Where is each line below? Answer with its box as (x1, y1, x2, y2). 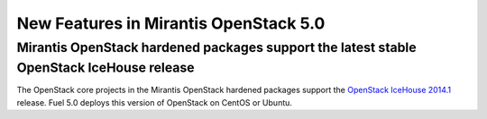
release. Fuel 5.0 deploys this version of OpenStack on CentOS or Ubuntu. (16, 97, 293, 107)
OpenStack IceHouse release (16, 59, 195, 76)
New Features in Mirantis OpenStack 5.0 (16, 13, 326, 33)
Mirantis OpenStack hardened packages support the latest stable (16, 39, 417, 55)
